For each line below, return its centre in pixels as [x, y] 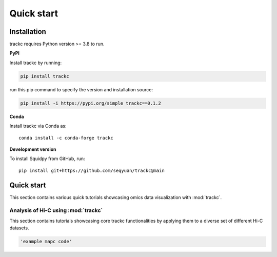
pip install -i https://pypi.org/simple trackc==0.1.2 [91, 103]
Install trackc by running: [36, 63]
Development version [33, 149]
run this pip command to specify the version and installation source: [81, 89]
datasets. [19, 228]
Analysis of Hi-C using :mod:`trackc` [56, 210]
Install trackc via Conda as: [38, 126]
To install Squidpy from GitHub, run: [47, 159]
